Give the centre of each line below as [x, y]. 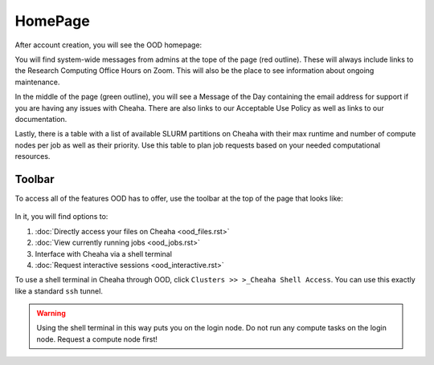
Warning [51, 314]
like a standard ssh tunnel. [59, 291]
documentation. [41, 119]
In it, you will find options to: [61, 217]
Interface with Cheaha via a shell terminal [104, 253]
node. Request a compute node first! [97, 339]
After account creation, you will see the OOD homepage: [108, 45]
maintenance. [37, 82]
